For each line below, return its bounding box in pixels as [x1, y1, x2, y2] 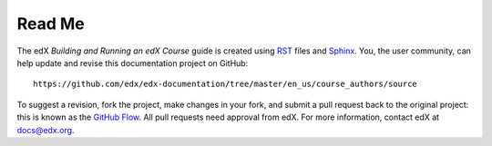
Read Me [16, 14, 86, 34]
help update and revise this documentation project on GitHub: [16, 57, 249, 68]
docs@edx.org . [16, 124, 75, 135]
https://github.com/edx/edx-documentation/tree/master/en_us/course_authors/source [33, 79, 418, 90]
